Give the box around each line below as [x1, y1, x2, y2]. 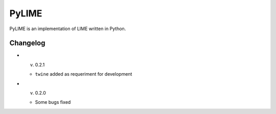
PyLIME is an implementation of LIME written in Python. [9, 26, 126, 32]
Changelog [9, 39, 45, 48]
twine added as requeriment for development [35, 71, 132, 77]
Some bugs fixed [35, 99, 71, 105]
